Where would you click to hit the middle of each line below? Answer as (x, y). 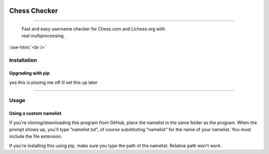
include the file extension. (36, 137)
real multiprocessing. (43, 36)
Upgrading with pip (29, 73)
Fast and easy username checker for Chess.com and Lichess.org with (93, 29)
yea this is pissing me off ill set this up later (54, 82)
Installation (23, 60)
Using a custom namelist (35, 113)
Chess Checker (34, 11)
